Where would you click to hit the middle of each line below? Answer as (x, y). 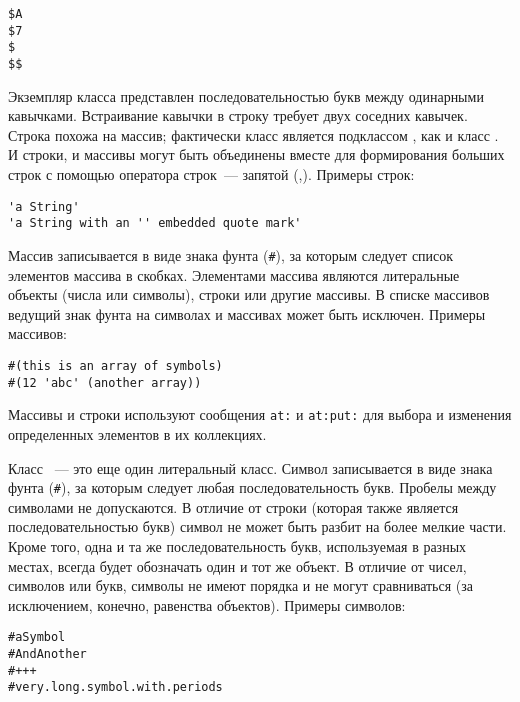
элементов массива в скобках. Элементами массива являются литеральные (234, 274)
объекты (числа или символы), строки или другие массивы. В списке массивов (249, 294)
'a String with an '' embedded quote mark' (155, 223)
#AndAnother (47, 653)
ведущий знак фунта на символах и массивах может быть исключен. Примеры (247, 313)
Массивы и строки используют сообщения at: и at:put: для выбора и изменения (260, 414)
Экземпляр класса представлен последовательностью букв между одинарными (246, 95)
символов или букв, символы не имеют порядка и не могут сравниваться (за (241, 585)
